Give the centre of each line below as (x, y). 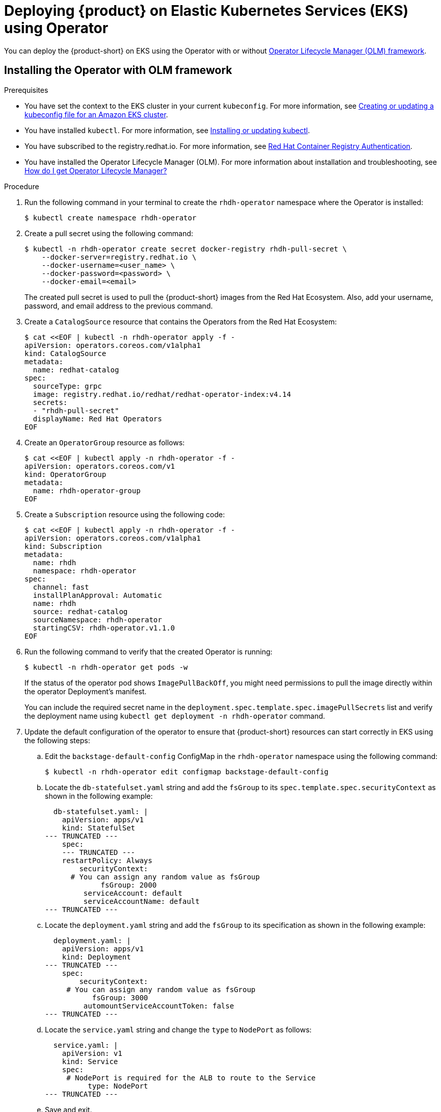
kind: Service (90, 1061)
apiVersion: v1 (92, 1053)
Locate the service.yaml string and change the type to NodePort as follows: (178, 1029)
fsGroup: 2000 (129, 885)
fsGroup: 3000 (120, 997)
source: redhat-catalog (80, 611)
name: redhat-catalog (76, 370)
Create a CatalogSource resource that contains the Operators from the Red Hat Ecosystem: (181, 321)
